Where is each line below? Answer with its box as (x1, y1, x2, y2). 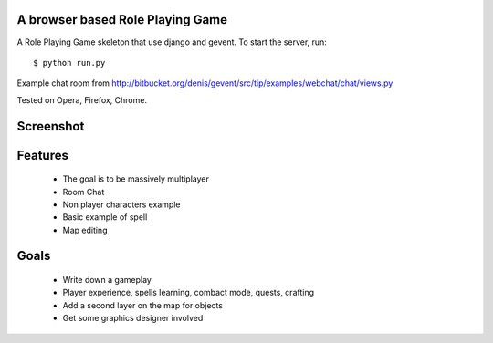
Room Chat (62, 186, 105, 197)
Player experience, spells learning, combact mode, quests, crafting (62, 287, 315, 298)
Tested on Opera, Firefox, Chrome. (16, 94, 148, 105)
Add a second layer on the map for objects (62, 299, 224, 310)
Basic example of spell (62, 212, 148, 223)
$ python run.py (33, 57, 106, 68)
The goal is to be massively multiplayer (62, 173, 209, 184)
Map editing (62, 224, 108, 235)
